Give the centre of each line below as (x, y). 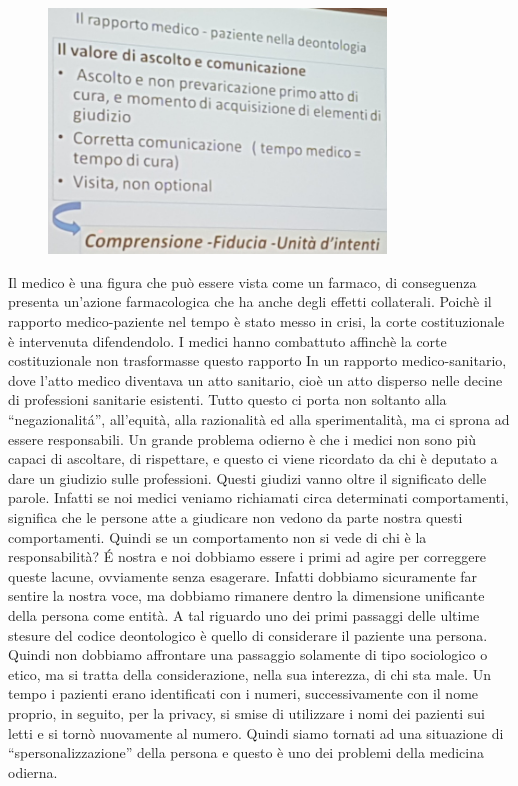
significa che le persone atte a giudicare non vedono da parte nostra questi (235, 517)
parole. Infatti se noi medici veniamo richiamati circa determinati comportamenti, (258, 497)
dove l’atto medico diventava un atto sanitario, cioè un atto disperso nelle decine (255, 379)
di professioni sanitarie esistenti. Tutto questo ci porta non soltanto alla (227, 399)
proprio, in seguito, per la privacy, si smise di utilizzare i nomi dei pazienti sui (246, 712)
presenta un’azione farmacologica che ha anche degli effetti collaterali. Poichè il (250, 301)
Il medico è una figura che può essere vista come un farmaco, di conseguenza (242, 281)
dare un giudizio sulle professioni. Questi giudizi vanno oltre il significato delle (247, 477)
